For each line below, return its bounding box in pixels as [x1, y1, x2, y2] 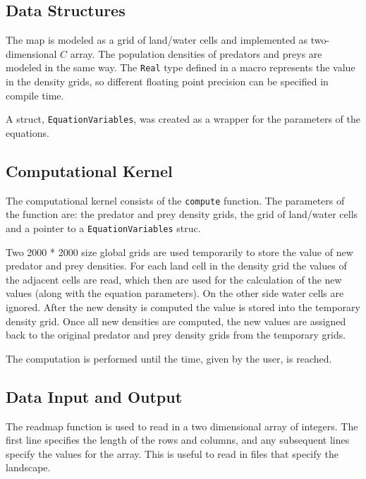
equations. [6, 125, 49, 140]
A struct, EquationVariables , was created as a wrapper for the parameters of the [6, 111, 360, 126]
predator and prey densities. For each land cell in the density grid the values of [6, 258, 347, 273]
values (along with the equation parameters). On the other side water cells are [6, 286, 344, 301]
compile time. [6, 87, 64, 102]
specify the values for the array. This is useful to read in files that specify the [6, 446, 339, 461]
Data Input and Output [6, 385, 183, 407]
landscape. [6, 460, 51, 475]
